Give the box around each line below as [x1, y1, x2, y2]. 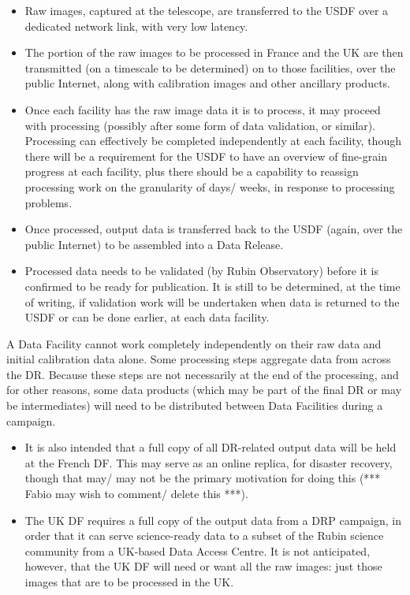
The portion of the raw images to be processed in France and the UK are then [24, 44, 404, 61]
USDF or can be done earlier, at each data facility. [24, 309, 270, 325]
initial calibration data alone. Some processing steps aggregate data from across [6, 351, 391, 367]
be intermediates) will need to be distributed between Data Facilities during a [6, 397, 383, 414]
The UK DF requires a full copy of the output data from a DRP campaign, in [24, 511, 401, 528]
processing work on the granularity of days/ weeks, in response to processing [24, 178, 395, 195]
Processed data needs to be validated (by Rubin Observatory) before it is [24, 262, 378, 279]
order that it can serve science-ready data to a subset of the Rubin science [24, 527, 384, 544]
